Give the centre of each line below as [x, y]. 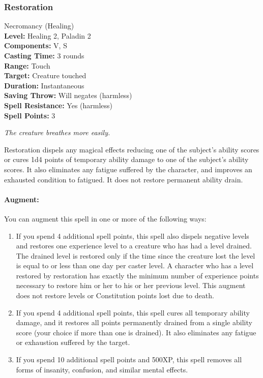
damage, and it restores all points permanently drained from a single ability [134, 322]
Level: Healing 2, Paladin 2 [48, 35]
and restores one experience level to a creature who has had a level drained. [134, 246]
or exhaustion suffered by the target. [73, 342]
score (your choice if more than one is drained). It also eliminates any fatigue [136, 332]
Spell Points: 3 [30, 115]
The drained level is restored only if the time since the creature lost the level [136, 255]
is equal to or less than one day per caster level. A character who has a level [135, 265]
